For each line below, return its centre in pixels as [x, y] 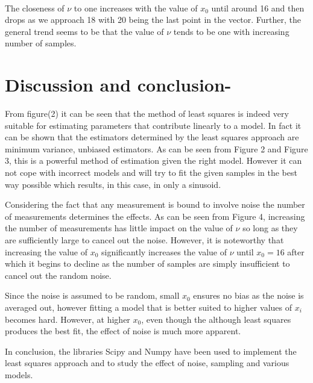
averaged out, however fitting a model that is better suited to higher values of [148, 307]
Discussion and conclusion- [118, 85]
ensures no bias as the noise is [248, 295]
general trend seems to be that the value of [84, 31]
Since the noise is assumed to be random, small [92, 295]
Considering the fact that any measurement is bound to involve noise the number [155, 204]
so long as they [270, 228]
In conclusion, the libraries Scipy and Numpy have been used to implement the [151, 351]
